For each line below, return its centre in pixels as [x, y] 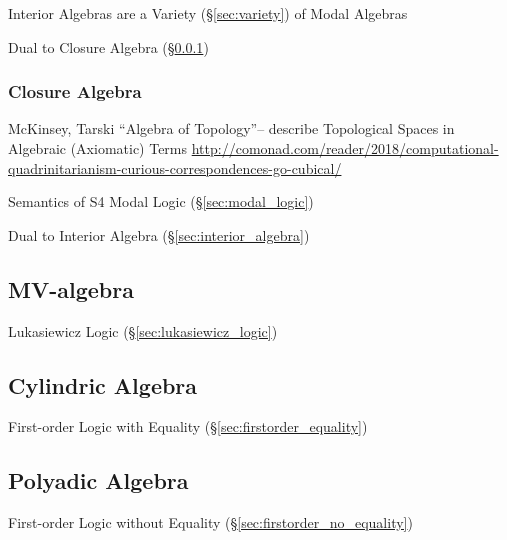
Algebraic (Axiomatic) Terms [98, 148]
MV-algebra [71, 288]
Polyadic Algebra [98, 480]
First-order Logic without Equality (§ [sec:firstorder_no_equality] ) [210, 522]
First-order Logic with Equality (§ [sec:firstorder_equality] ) [188, 426]
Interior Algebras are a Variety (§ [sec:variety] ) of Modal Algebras [208, 13]
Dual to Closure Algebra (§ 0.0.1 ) [108, 46]
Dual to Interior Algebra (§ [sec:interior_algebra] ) [159, 234]
